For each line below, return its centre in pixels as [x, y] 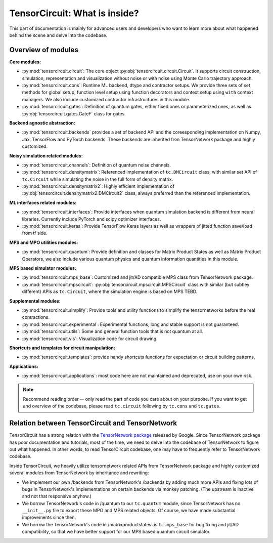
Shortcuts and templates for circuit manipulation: [62, 348]
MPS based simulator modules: [43, 268]
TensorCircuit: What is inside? [74, 13]
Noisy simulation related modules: [46, 156]
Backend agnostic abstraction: [42, 123]
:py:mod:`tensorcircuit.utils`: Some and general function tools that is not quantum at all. [112, 331]
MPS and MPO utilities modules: [44, 242]
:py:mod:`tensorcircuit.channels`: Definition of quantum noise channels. [97, 165]
